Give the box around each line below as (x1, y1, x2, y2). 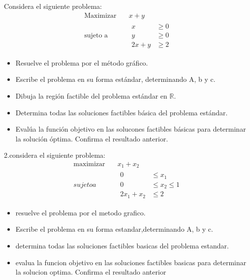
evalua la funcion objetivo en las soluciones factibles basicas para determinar (15, 257, 247, 267)
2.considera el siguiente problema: (4, 150, 105, 160)
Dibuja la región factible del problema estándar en (15, 90, 167, 101)
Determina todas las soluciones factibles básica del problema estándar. (15, 107, 228, 117)
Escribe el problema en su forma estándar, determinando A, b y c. (15, 74, 216, 84)
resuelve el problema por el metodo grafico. (15, 207, 146, 217)
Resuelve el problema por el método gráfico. (15, 57, 148, 68)
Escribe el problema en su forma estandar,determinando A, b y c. (15, 224, 213, 234)
